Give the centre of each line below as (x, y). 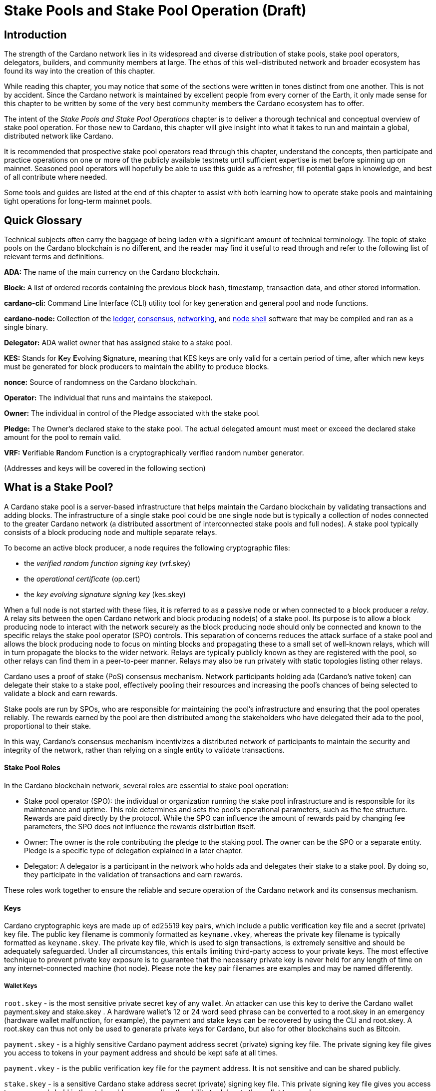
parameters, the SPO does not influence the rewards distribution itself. (140, 827)
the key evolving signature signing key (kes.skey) (105, 594)
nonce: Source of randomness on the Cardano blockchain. (101, 382)
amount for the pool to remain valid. (63, 437)
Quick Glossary (43, 220)
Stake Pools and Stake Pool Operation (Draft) (155, 11)
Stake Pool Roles (32, 768)
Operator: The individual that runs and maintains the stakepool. (108, 398)
